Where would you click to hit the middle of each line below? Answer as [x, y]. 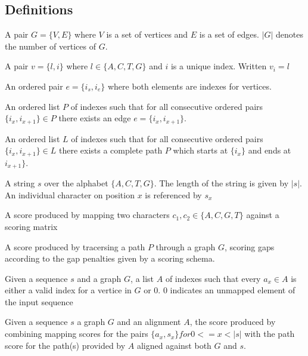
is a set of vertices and [147, 34]
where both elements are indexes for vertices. [189, 86]
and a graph [99, 278]
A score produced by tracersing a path [75, 246]
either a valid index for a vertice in [68, 290]
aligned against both [174, 345]
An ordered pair [34, 86]
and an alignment [149, 322]
